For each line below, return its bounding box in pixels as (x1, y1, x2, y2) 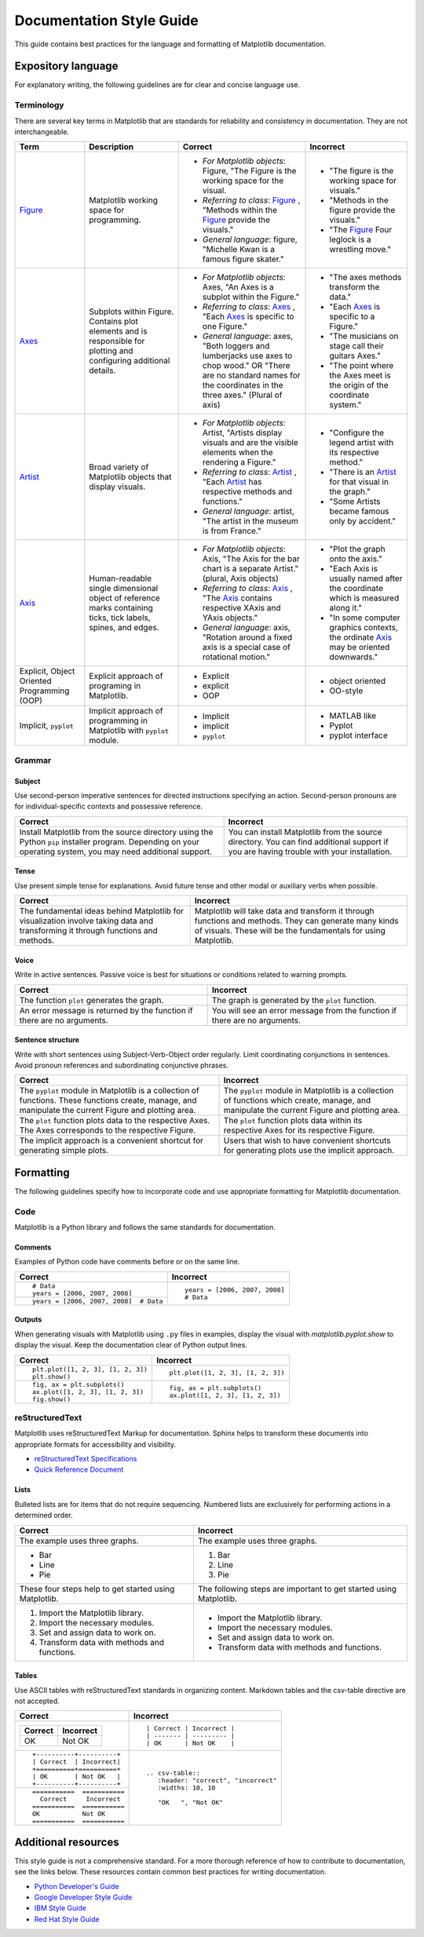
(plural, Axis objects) (202, 573, 279, 584)
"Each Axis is (329, 564, 378, 575)
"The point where (329, 360, 394, 371)
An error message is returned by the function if (19, 1005, 193, 1016)
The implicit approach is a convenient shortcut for (19, 1135, 204, 1146)
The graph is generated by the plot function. (211, 994, 377, 1005)
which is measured (329, 593, 400, 604)
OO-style (329, 685, 364, 696)
